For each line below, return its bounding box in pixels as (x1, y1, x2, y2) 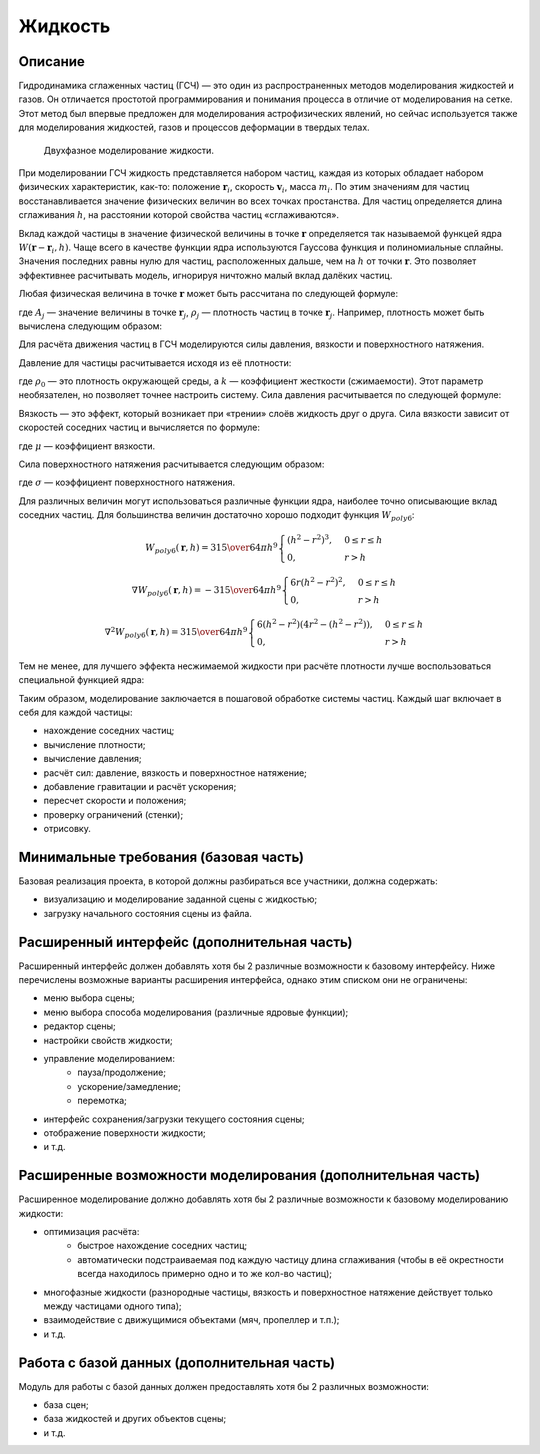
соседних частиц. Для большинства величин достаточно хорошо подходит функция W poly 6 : (18, 509, 415, 524)
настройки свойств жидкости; (43, 1034, 174, 1046)
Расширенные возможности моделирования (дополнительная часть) (18, 1167, 480, 1184)
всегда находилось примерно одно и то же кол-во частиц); (77, 1268, 332, 1280)
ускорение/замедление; (77, 1080, 182, 1092)
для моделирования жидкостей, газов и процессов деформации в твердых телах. (18, 121, 370, 134)
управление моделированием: (43, 1053, 175, 1064)
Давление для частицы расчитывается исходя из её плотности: (18, 356, 292, 369)
